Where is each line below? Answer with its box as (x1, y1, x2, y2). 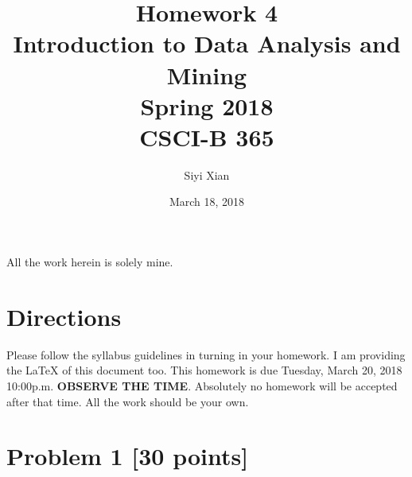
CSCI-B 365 (139, 120, 274, 153)
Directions (6, 300, 122, 332)
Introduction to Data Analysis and (13, 27, 401, 60)
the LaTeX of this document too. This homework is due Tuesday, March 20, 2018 (6, 362, 402, 378)
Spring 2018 (140, 89, 274, 122)
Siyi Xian (184, 166, 230, 183)
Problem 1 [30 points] (6, 440, 249, 472)
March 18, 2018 (169, 193, 245, 210)
